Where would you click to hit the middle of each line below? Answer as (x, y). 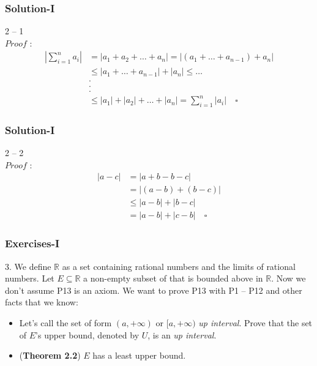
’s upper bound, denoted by (88, 334)
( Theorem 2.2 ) (50, 355)
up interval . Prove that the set (255, 323)
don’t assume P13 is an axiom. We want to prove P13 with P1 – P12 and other (154, 290)
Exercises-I (32, 243)
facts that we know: (42, 302)
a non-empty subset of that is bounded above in (173, 278)
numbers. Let (30, 278)
